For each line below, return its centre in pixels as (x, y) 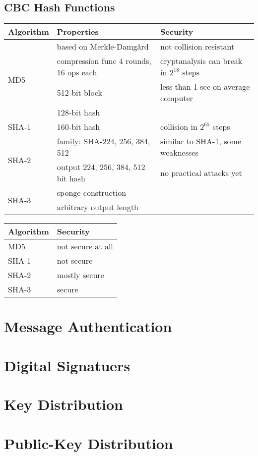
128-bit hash (78, 113)
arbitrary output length (98, 207)
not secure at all (85, 246)
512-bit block (79, 92)
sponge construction (92, 193)
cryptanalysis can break (201, 61)
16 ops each (77, 72)
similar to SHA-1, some (201, 141)
